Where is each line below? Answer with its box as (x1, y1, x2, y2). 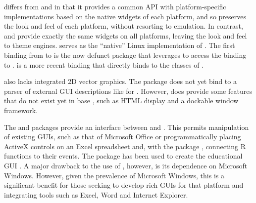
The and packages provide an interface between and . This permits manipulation (4, 122, 249, 132)
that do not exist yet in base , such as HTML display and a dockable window (4, 95, 239, 106)
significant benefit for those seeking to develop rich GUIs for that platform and (4, 180, 244, 190)
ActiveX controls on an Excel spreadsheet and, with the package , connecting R (4, 141, 246, 151)
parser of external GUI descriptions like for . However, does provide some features (4, 85, 252, 96)
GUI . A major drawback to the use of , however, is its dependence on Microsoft (4, 160, 248, 170)
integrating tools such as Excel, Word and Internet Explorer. (4, 189, 188, 200)
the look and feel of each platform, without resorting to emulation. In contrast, (4, 21, 243, 31)
